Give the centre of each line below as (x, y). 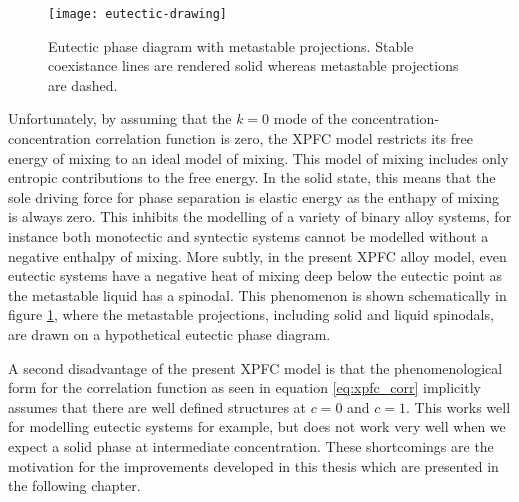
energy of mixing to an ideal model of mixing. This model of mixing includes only (258, 157)
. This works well (458, 406)
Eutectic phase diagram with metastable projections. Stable (231, 45)
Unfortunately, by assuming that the (120, 118)
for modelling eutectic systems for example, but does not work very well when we (257, 426)
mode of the (310, 118)
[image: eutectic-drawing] (137, 14)
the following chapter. (74, 485)
